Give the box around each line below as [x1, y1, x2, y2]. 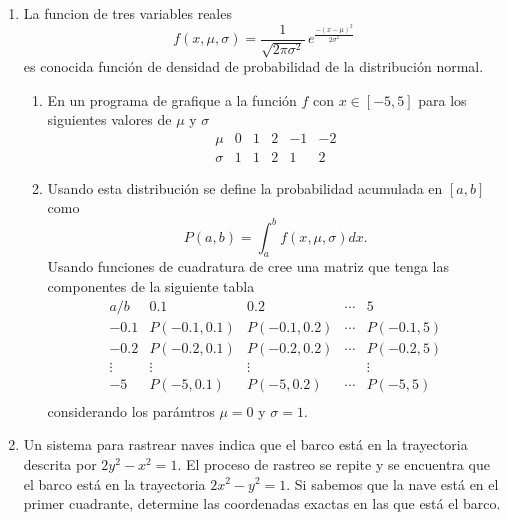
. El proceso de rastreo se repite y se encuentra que [177, 453, 490, 474]
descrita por [23, 453, 97, 474]
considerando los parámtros [47, 400, 215, 421]
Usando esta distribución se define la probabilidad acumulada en [47, 177, 443, 198]
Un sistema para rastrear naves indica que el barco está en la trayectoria [23, 434, 468, 455]
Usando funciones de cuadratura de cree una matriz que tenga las [47, 256, 449, 277]
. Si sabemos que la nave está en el [286, 473, 499, 494]
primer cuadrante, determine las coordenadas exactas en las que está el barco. [23, 493, 501, 514]
